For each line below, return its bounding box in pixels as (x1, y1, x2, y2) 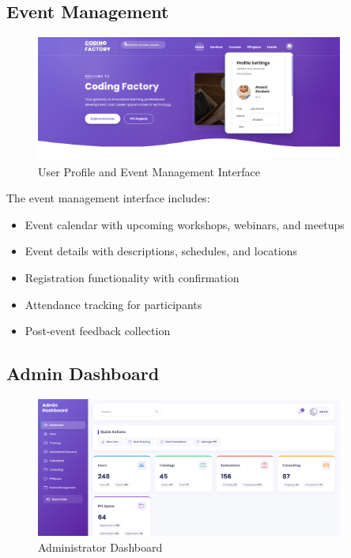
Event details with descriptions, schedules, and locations (25, 243, 297, 259)
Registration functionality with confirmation (25, 269, 240, 285)
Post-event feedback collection (25, 322, 171, 339)
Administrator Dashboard (38, 538, 163, 555)
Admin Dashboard (6, 361, 160, 386)
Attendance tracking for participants (25, 296, 202, 312)
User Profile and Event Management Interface (38, 163, 260, 179)
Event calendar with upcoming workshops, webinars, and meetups (25, 216, 345, 232)
